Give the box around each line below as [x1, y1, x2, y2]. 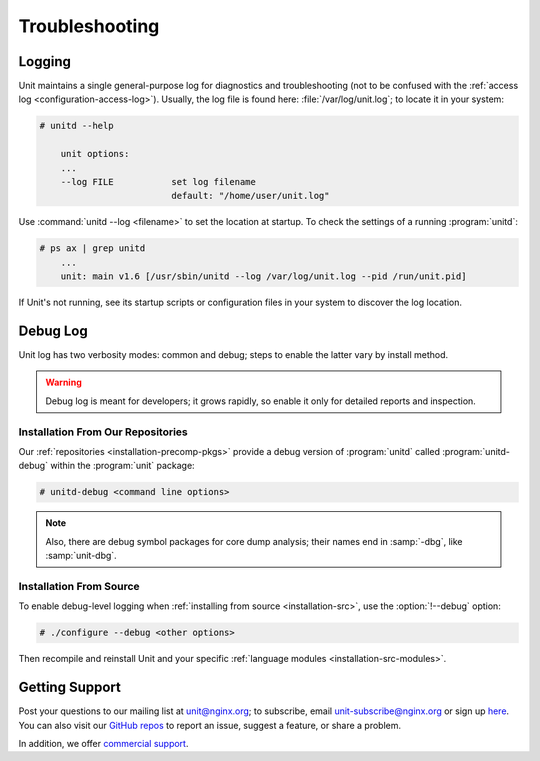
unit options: [60, 148, 130, 160]
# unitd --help [39, 120, 114, 132]
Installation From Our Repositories [18, 425, 189, 439]
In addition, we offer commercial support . [18, 737, 189, 749]
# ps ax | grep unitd [39, 243, 146, 254]
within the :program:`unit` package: [50, 460, 195, 472]
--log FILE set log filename [60, 176, 257, 187]
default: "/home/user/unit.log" [171, 190, 330, 202]
